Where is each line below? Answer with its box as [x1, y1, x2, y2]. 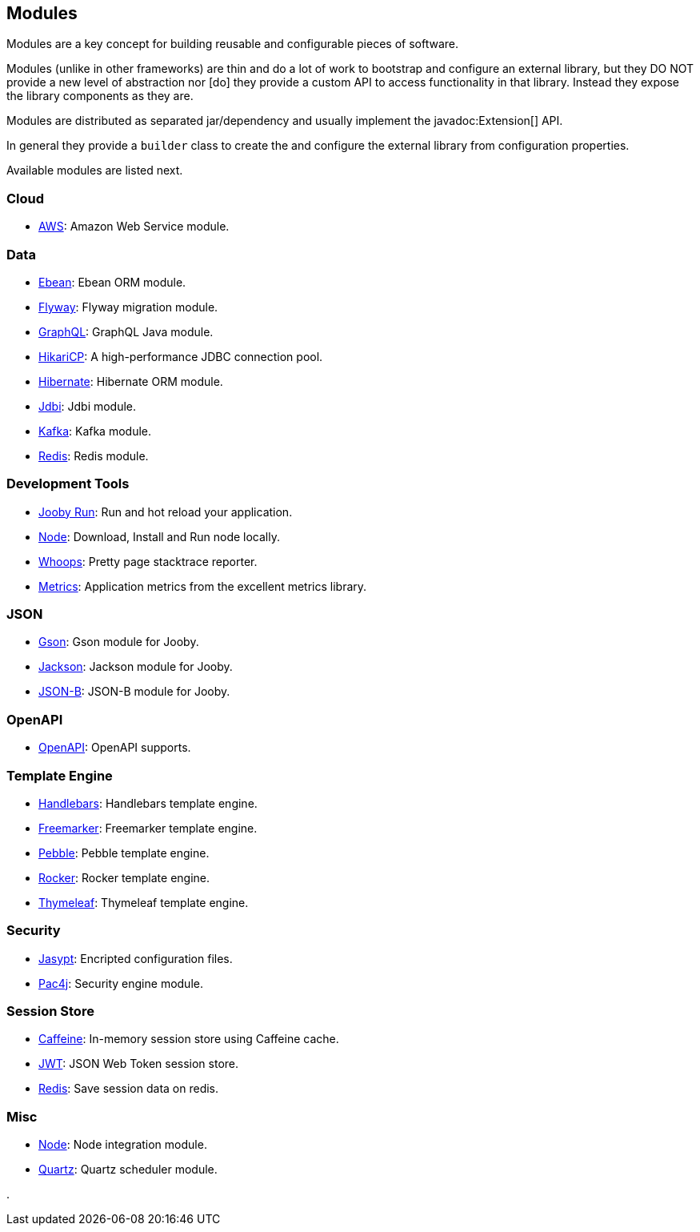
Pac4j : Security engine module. [38, 976, 203, 990]
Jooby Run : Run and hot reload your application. [38, 504, 293, 519]
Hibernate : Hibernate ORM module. [38, 374, 223, 388]
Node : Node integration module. [38, 1138, 207, 1152]
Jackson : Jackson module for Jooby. [38, 660, 233, 674]
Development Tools [6, 476, 130, 492]
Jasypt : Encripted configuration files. [38, 951, 233, 965]
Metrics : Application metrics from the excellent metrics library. [38, 579, 367, 593]
